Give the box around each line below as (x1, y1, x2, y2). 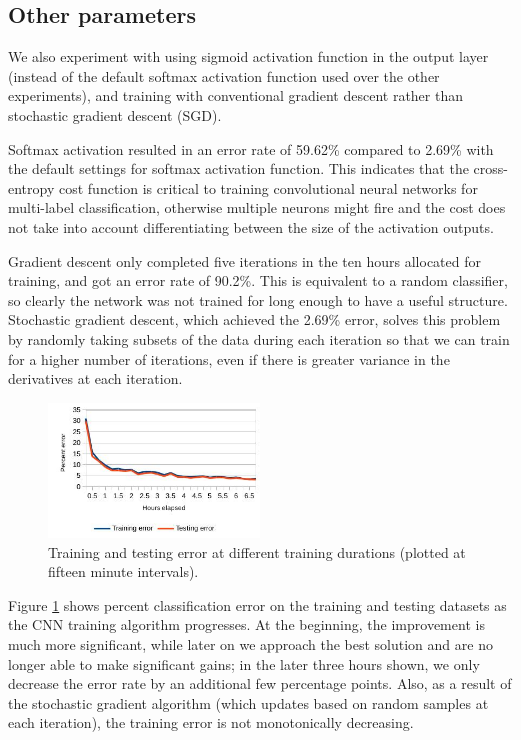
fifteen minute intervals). (48, 561, 199, 582)
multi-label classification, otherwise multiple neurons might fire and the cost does (8, 197, 506, 218)
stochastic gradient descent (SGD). (8, 104, 222, 125)
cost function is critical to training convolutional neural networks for (58, 177, 478, 198)
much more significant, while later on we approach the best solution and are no (8, 634, 493, 655)
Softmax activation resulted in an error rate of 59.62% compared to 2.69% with (8, 138, 494, 159)
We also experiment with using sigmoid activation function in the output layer (8, 46, 489, 67)
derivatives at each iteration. (8, 368, 183, 389)
